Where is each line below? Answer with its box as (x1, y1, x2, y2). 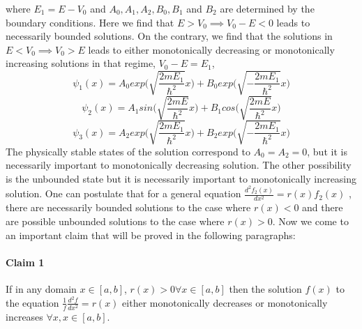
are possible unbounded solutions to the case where (6, 214, 225, 229)
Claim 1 (6, 254, 45, 269)
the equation (6, 295, 59, 309)
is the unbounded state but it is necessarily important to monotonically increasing (6, 171, 357, 185)
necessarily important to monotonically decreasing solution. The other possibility (6, 158, 352, 172)
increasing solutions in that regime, (6, 56, 156, 70)
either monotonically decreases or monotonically (122, 295, 328, 309)
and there (302, 200, 343, 215)
